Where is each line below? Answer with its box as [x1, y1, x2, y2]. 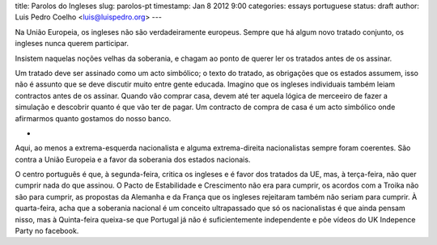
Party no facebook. [15, 226, 79, 236]
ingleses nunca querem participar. [15, 39, 129, 49]
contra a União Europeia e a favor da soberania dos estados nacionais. [15, 154, 251, 164]
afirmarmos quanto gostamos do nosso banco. [15, 113, 172, 123]
